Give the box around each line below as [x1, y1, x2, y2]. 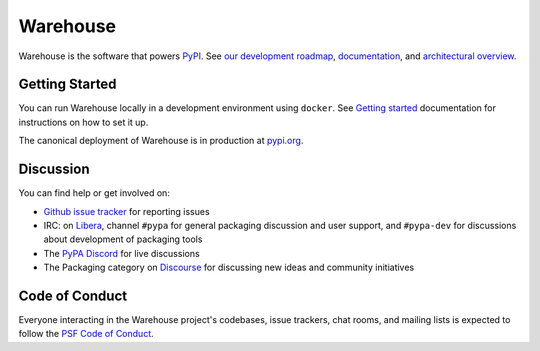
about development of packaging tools [43, 233, 203, 245]
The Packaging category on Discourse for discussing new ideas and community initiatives [43, 261, 415, 274]
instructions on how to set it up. [18, 116, 149, 128]
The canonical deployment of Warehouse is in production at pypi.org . [18, 135, 304, 147]
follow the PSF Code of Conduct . [18, 328, 154, 340]
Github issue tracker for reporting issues [43, 205, 210, 217]
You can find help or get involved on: [18, 187, 170, 199]
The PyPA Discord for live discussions [43, 247, 200, 259]
